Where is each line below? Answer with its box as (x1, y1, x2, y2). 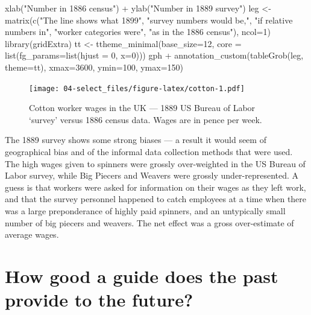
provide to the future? (5, 287, 193, 312)
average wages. (5, 228, 59, 241)
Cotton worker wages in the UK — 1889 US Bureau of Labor (29, 101, 256, 114)
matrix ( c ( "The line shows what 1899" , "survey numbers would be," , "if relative (5, 13, 293, 26)
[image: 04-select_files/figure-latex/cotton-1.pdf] (29, 84, 245, 93)
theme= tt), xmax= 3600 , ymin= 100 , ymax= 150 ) (5, 60, 184, 73)
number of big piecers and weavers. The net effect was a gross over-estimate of (5, 216, 294, 229)
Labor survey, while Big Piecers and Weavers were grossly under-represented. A (5, 169, 299, 182)
